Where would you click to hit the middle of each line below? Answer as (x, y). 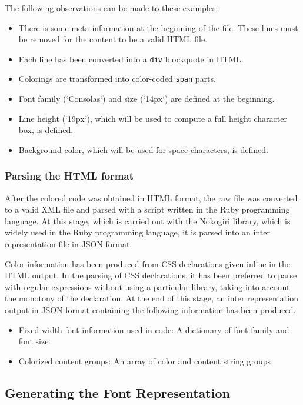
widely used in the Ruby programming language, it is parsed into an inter (137, 232)
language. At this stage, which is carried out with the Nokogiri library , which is (148, 220)
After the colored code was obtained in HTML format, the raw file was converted (151, 197)
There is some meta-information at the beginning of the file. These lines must (158, 27)
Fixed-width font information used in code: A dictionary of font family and (154, 329)
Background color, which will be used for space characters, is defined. (143, 149)
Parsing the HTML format (69, 176)
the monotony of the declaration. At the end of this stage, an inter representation (151, 298)
